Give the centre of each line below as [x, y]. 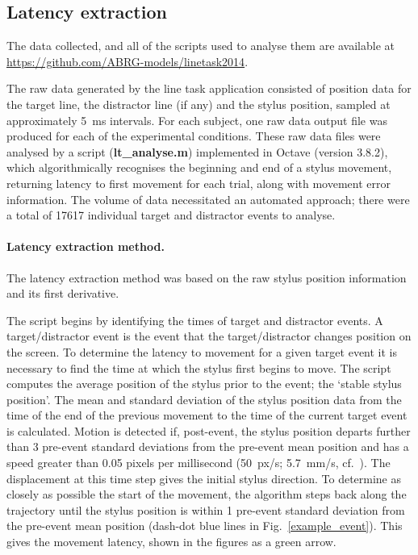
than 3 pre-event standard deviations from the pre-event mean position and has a [208, 447]
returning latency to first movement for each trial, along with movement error [199, 183]
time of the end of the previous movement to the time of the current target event [207, 415]
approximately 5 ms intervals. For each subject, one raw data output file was [197, 120]
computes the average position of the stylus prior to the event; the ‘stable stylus [204, 384]
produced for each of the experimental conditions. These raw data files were [194, 136]
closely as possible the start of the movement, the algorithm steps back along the [207, 494]
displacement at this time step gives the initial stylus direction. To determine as [204, 478]
